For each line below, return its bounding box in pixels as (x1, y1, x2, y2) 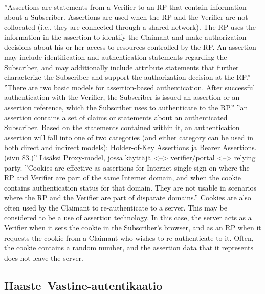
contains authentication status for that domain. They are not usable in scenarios (4, 182, 256, 193)
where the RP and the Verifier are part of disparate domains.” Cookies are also (4, 192, 251, 203)
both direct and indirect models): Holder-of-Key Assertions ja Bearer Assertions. (4, 142, 257, 153)
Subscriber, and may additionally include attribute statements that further (4, 61, 239, 72)
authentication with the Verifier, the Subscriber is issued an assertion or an (4, 92, 240, 102)
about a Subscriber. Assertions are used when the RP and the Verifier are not (4, 11, 248, 22)
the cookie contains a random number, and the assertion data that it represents (4, 242, 254, 253)
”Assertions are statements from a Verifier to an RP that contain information (4, 2, 247, 12)
